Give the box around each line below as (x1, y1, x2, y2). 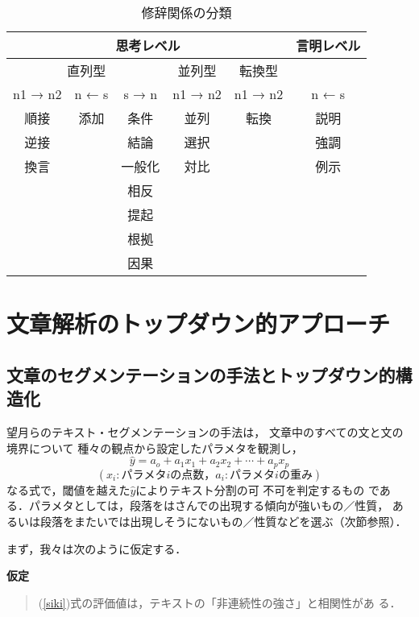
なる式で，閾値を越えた (6, 481, 131, 498)
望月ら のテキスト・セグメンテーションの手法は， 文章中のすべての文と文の (6, 423, 404, 440)
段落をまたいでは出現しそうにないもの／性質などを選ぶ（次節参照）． (39, 513, 407, 530)
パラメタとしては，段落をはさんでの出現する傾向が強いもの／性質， (28, 497, 389, 514)
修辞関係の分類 (141, 3, 232, 22)
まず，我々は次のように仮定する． (6, 540, 187, 557)
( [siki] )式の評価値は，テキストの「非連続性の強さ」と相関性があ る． (38, 594, 401, 611)
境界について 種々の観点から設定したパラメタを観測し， (6, 439, 303, 456)
